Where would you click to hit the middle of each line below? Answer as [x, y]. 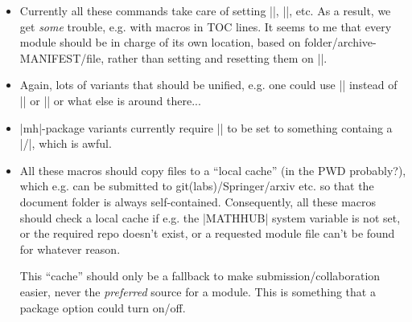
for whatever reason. [70, 249]
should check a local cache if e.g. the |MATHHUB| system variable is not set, [210, 217]
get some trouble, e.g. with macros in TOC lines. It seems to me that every [206, 26]
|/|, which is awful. [66, 143]
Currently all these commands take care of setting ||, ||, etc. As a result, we [205, 10]
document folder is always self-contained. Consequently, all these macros [198, 201]
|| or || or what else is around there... [110, 100]
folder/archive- [340, 42]
